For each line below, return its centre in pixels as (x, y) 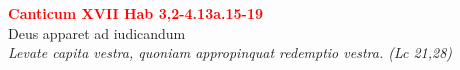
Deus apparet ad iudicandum (97, 32)
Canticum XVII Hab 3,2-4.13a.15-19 (136, 13)
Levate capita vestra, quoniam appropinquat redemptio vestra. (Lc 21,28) (230, 52)
